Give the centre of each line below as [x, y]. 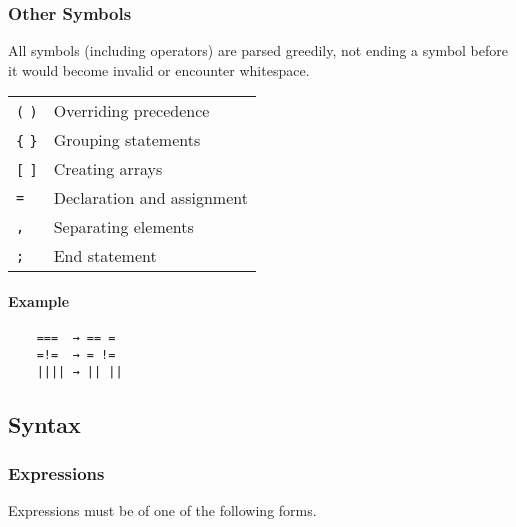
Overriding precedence [131, 111]
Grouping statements [127, 140]
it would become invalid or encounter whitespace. [159, 69]
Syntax [44, 423]
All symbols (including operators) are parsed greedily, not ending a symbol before [258, 50]
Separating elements [123, 227]
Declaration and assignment [150, 198]
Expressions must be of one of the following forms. [162, 510]
